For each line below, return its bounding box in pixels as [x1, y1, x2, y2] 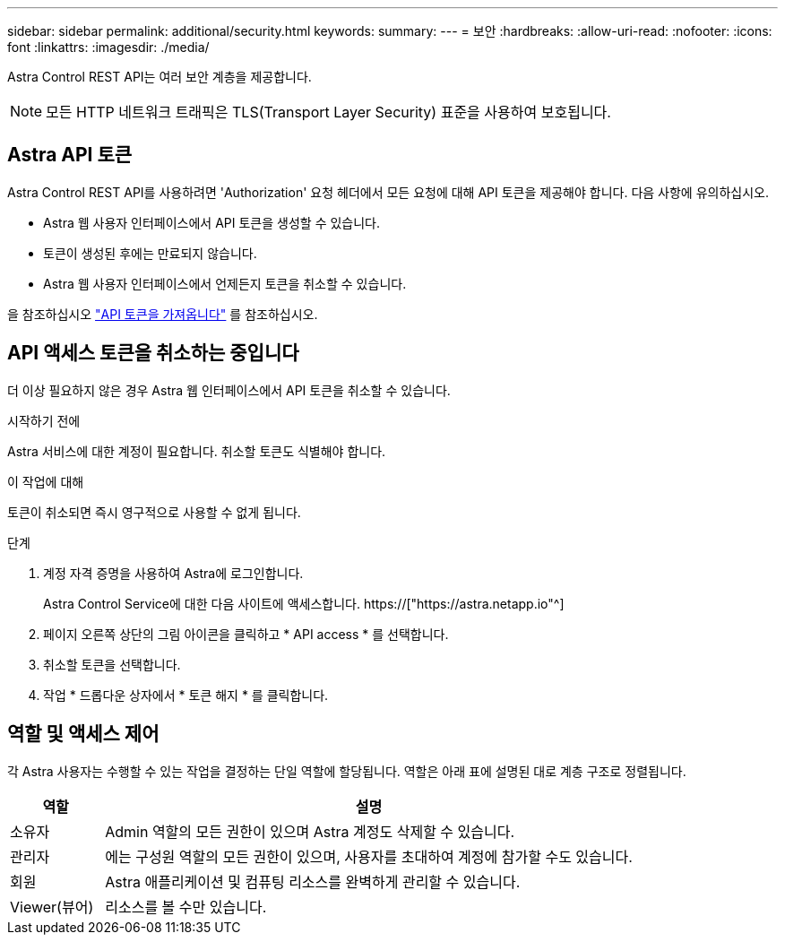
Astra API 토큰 [7, 143, 133, 167]
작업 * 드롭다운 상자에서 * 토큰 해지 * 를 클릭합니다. [43, 687, 329, 703]
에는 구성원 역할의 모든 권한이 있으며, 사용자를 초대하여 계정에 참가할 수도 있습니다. [105, 847, 633, 866]
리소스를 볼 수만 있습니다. [105, 897, 267, 916]
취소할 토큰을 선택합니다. [43, 656, 181, 672]
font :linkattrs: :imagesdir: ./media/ [7, 39, 210, 55]
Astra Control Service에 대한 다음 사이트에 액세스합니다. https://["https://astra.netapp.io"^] [43, 595, 565, 611]
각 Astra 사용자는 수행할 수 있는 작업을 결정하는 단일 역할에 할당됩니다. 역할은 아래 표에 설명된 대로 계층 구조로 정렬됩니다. [7, 763, 686, 779]
